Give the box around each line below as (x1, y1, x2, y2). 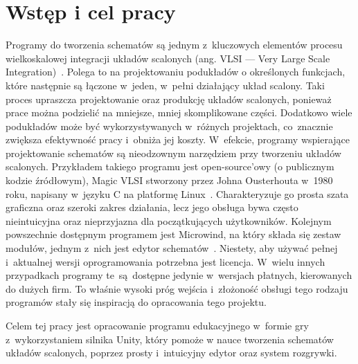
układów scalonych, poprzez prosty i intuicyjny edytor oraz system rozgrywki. (6, 345, 337, 360)
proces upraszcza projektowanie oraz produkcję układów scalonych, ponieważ (6, 91, 332, 106)
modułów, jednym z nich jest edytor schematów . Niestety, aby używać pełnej (6, 241, 338, 255)
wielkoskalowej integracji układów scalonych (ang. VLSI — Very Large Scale (6, 51, 330, 65)
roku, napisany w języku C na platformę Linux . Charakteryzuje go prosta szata (6, 186, 349, 201)
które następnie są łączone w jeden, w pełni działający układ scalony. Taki (6, 78, 325, 92)
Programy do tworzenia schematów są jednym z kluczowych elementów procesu (6, 37, 343, 52)
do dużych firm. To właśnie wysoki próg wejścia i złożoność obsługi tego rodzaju (6, 281, 348, 295)
